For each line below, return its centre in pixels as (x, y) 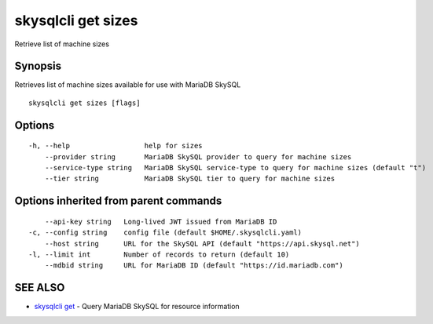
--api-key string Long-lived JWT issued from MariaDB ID (161, 221)
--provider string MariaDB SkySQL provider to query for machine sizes (198, 157)
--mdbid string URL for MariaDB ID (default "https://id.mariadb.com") (194, 266)
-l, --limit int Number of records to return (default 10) (159, 255)
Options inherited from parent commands (118, 201)
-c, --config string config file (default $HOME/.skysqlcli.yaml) (165, 233)
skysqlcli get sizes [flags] (84, 103)
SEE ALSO (40, 288)
